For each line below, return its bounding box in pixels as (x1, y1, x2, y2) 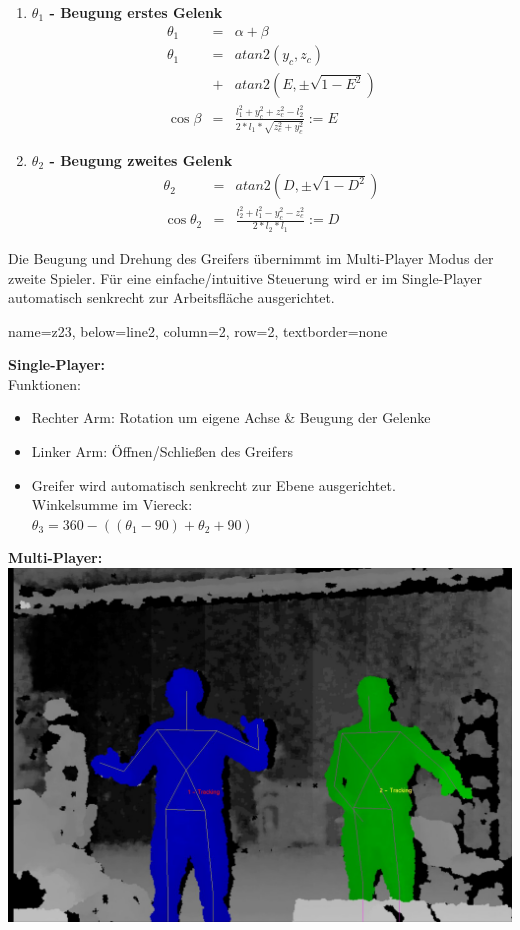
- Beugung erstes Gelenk (49, 2, 223, 22)
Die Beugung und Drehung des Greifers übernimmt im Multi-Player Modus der (8, 247, 494, 268)
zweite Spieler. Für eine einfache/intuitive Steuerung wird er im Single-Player (8, 267, 483, 288)
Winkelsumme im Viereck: (31, 494, 193, 515)
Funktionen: (8, 373, 81, 394)
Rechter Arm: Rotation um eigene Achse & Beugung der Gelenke (31, 407, 431, 428)
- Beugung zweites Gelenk (49, 149, 233, 170)
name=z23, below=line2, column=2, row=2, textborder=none (8, 320, 388, 341)
